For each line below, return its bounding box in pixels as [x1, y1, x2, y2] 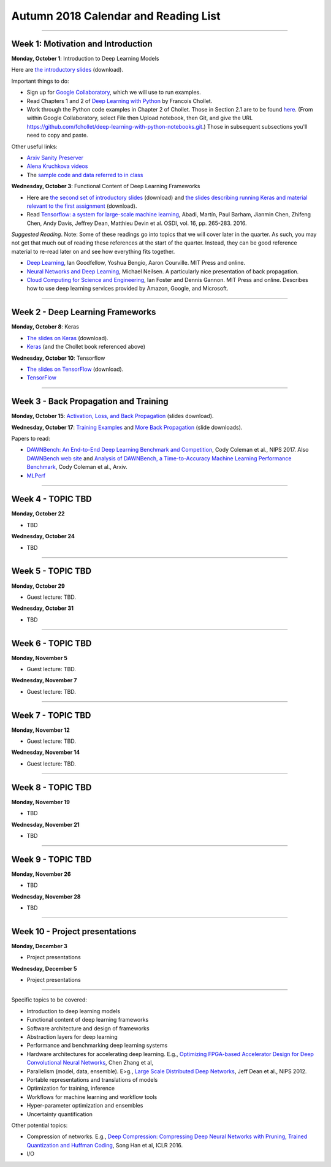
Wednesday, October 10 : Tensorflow [11, 354, 105, 362]
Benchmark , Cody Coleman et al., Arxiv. [26, 463, 128, 471]
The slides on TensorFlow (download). [26, 365, 124, 373]
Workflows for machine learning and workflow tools [26, 1093, 158, 1100]
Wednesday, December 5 [11, 965, 77, 972]
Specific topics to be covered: [11, 996, 87, 1003]
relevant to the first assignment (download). [26, 202, 137, 210]
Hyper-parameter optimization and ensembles [26, 1102, 143, 1109]
